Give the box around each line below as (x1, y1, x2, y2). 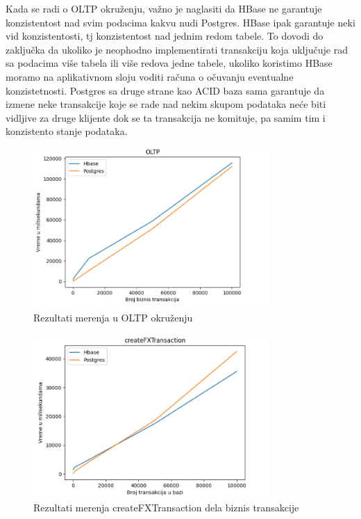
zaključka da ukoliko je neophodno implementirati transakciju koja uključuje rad (6, 42, 348, 56)
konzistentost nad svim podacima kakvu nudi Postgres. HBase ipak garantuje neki (6, 15, 355, 29)
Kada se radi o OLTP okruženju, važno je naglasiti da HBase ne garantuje (6, 1, 322, 15)
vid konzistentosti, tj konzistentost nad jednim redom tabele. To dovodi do (6, 29, 324, 43)
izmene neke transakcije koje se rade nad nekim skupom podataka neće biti (6, 97, 326, 111)
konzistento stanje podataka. (6, 124, 128, 138)
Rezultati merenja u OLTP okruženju (33, 310, 193, 325)
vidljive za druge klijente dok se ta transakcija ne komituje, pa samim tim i (6, 110, 326, 125)
